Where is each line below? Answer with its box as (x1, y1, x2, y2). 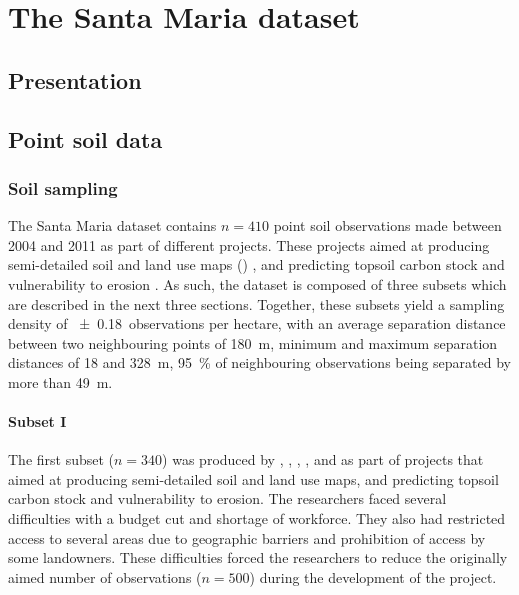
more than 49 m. (8, 371, 113, 392)
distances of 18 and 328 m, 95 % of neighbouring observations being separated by (8, 352, 511, 373)
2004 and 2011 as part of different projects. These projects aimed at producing (8, 234, 490, 255)
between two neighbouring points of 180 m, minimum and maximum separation (8, 332, 498, 353)
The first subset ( (8, 449, 115, 470)
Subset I (8, 411, 67, 432)
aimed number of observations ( (8, 566, 202, 587)
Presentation (8, 64, 142, 95)
